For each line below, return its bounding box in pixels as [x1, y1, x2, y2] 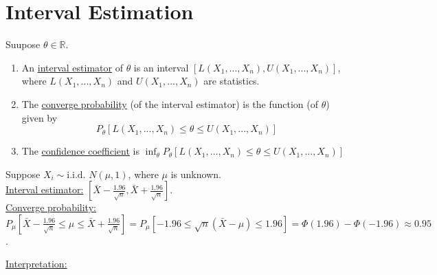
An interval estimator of [21, 60, 123, 74]
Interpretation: [5, 256, 67, 271]
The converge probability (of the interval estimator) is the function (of [21, 96, 319, 111]
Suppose [5, 166, 41, 181]
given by [21, 110, 58, 124]
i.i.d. [67, 170, 86, 180]
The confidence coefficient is [21, 144, 139, 158]
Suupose [5, 37, 41, 52]
